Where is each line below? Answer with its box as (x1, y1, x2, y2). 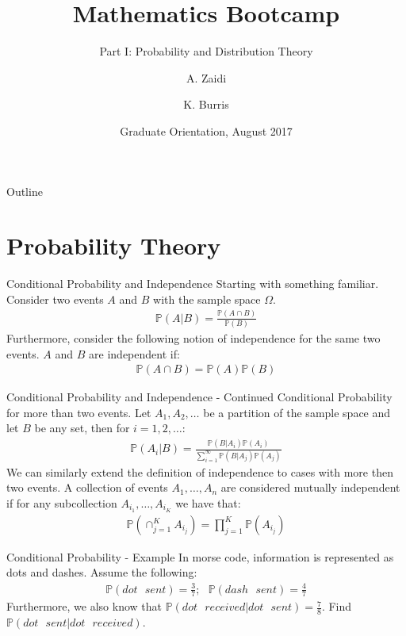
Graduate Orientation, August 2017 (120, 122, 293, 139)
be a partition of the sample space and (203, 404, 391, 420)
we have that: (175, 494, 241, 511)
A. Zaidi (186, 69, 227, 86)
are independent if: (89, 345, 180, 362)
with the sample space (153, 290, 261, 307)
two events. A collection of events (6, 479, 168, 496)
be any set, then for (34, 420, 130, 436)
